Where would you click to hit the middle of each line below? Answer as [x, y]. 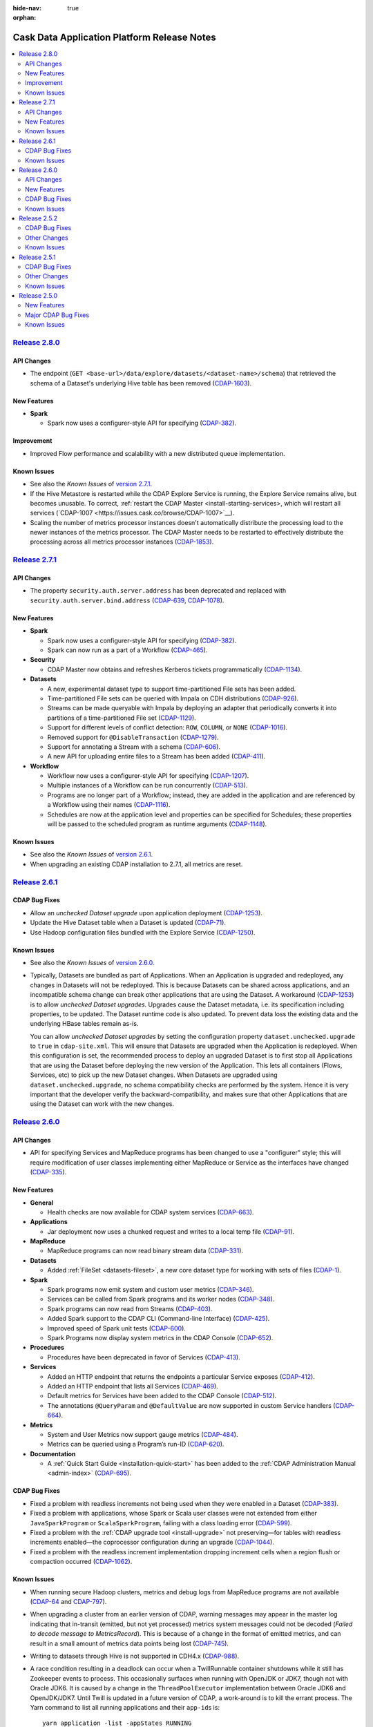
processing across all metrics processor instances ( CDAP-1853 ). [122, 542]
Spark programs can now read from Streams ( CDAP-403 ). [130, 1308]
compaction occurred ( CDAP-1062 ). [81, 1562]
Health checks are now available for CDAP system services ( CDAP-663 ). [151, 1212]
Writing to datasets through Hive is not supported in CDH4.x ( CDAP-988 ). [135, 1656]
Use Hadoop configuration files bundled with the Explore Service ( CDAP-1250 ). [143, 932]
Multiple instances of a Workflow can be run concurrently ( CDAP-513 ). [147, 785]
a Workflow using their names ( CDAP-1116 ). [109, 805]
